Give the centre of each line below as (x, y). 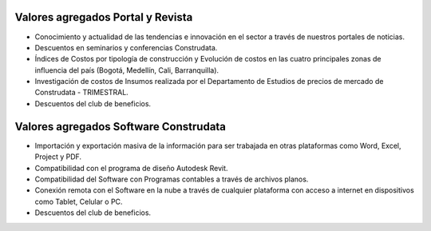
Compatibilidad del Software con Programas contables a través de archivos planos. (172, 179)
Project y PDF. (58, 157)
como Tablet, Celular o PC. (79, 201)
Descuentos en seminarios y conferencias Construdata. (126, 47)
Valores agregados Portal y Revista (104, 17)
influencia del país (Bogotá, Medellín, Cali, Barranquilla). (127, 70)
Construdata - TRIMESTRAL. (82, 93)
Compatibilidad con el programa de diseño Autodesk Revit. (131, 168)
